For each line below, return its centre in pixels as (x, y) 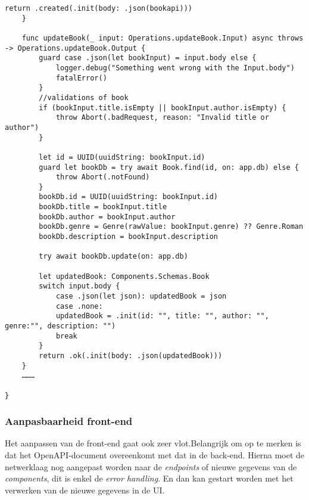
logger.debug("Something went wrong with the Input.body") (175, 68)
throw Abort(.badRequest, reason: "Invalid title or (162, 118)
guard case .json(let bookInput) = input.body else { (148, 58)
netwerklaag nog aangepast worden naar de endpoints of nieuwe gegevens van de (151, 466)
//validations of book (84, 97)
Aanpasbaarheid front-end (69, 421)
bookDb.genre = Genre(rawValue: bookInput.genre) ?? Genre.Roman (171, 227)
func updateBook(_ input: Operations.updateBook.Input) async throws (163, 38)
